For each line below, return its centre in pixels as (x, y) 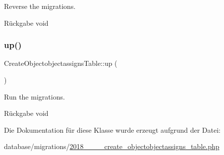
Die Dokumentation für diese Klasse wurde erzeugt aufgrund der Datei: (112, 129)
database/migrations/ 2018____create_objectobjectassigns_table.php (112, 146)
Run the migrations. (34, 96)
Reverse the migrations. (40, 6)
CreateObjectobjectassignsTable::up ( (61, 63)
